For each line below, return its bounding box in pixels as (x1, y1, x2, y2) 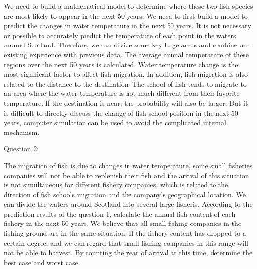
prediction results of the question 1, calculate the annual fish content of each (4, 208, 236, 219)
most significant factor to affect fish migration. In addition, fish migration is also (4, 69, 248, 79)
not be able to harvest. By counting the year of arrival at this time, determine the (4, 247, 253, 258)
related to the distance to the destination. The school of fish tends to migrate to (4, 78, 247, 89)
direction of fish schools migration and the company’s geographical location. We (4, 189, 246, 199)
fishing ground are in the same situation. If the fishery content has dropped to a (4, 228, 246, 238)
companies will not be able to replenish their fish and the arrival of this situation (4, 170, 249, 180)
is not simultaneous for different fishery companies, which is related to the (4, 179, 228, 190)
